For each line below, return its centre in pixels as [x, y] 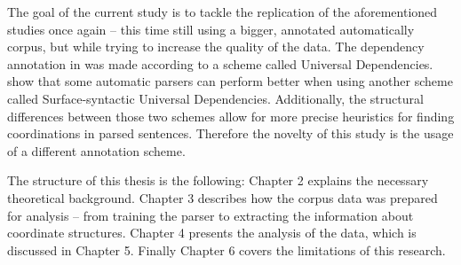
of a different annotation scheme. [96, 150]
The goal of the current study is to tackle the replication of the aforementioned [223, 12]
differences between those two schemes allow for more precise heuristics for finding [231, 116]
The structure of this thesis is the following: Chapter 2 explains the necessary [218, 180]
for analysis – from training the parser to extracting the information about [211, 215]
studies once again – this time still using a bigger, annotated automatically [211, 29]
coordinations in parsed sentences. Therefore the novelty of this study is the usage [230, 133]
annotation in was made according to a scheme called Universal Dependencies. [220, 63]
